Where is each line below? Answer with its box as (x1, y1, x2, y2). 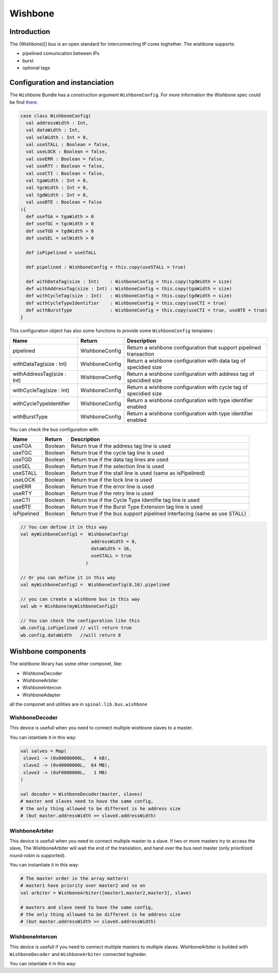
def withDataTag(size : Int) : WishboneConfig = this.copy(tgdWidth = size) (26, 279, 233, 284)
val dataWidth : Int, (26, 127, 81, 133)
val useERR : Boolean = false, (26, 156, 105, 162)
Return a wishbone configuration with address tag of (127, 370, 255, 377)
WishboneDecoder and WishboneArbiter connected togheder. (9, 951, 147, 957)
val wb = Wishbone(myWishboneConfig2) (20, 603, 118, 610)
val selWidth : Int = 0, (26, 134, 89, 140)
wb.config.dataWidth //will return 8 (20, 632, 121, 638)
